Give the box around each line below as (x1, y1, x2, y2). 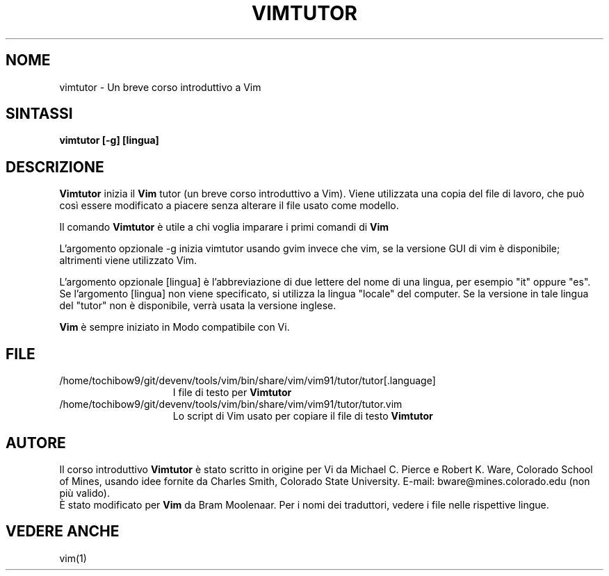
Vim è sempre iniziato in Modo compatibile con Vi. (59, 321, 290, 334)
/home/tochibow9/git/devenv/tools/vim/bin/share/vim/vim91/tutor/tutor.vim (59, 398, 403, 411)
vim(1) (59, 552, 87, 564)
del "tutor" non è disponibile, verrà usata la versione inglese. (59, 299, 336, 312)
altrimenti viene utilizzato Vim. (59, 254, 197, 267)
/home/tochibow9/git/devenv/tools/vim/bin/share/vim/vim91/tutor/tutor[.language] (59, 375, 436, 387)
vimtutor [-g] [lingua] (59, 134, 159, 147)
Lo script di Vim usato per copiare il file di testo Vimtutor (172, 410, 433, 422)
